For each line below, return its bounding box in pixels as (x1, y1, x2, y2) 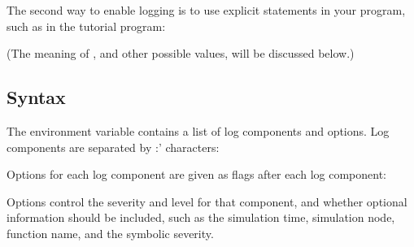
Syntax (7, 84, 66, 110)
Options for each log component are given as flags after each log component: (7, 166, 386, 183)
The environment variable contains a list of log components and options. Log (7, 122, 390, 139)
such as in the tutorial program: (7, 17, 166, 34)
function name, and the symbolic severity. (7, 224, 214, 241)
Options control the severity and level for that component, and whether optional (7, 193, 407, 210)
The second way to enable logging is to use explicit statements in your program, (7, 2, 406, 18)
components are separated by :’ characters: (7, 138, 220, 155)
